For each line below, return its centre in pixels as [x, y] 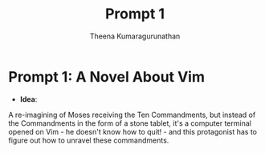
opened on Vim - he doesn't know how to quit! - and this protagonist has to [133, 131]
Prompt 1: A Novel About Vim [106, 76]
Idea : [29, 99]
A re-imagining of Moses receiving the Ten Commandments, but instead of [132, 115]
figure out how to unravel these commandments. [89, 140]
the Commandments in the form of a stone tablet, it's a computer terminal [130, 123]
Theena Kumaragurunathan [135, 36]
